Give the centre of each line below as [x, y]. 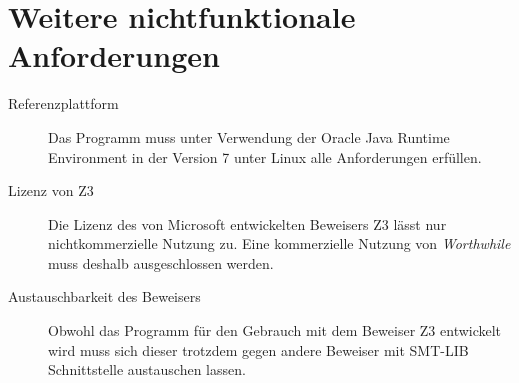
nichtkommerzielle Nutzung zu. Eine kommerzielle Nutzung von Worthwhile [279, 243]
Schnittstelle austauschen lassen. [147, 369]
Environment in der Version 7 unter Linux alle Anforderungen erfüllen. [265, 156]
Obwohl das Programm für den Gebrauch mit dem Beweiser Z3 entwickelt [275, 330]
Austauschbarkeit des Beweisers [104, 296]
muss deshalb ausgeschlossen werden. [161, 262]
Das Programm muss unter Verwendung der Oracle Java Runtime [249, 136]
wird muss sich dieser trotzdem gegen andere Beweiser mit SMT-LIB [258, 349]
